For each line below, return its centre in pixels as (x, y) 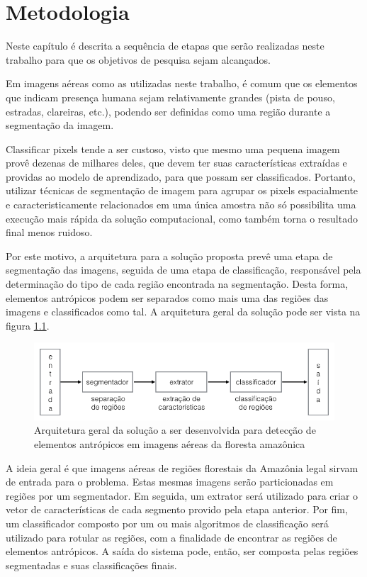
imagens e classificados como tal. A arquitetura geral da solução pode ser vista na (183, 312)
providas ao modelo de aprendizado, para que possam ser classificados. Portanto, (181, 176)
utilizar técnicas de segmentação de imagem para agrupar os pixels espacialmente (182, 190)
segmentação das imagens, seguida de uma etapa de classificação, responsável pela (183, 270)
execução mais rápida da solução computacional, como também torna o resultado (182, 218)
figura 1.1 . (28, 325)
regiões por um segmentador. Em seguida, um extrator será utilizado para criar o (182, 495)
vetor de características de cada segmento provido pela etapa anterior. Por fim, (177, 509)
